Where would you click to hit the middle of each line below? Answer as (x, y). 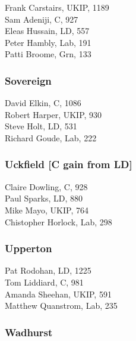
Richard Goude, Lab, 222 (51, 137)
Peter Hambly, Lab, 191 (48, 42)
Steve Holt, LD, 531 (41, 126)
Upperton (29, 248)
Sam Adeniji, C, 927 (42, 19)
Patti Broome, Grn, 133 (48, 54)
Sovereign (28, 80)
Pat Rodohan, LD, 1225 (48, 270)
